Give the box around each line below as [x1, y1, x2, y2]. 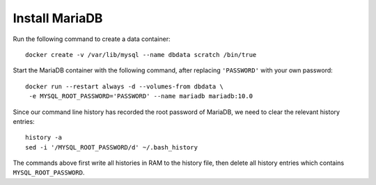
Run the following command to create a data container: [13, 35, 171, 43]
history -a [25, 134, 63, 142]
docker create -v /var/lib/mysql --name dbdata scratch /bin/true [25, 51, 257, 58]
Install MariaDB [13, 10, 103, 26]
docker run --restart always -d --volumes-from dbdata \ [25, 82, 224, 90]
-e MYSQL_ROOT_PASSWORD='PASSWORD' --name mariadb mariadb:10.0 [29, 92, 253, 100]
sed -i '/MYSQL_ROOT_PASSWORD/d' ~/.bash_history [25, 143, 198, 151]
